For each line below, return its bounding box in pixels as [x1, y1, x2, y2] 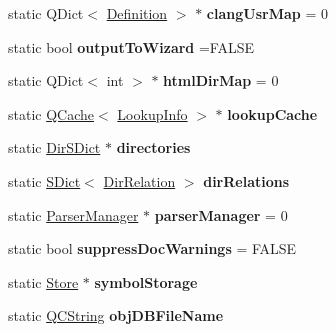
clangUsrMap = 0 [206, 3, 328, 23]
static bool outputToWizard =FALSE [8, 36, 255, 57]
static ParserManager [8, 204, 139, 225]
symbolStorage [94, 271, 198, 292]
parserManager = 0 [154, 204, 288, 225]
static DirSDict [8, 137, 101, 158]
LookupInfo [117, 103, 188, 124]
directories [116, 137, 191, 158]
